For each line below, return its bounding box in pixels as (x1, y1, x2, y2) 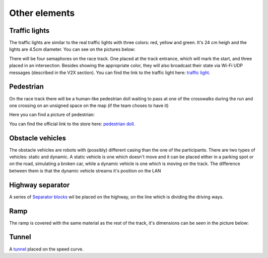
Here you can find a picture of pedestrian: (9, 112, 95, 118)
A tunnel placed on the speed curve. (9, 246, 84, 252)
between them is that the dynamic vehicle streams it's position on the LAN (9, 168, 161, 173)
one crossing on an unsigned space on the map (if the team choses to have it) (9, 102, 169, 108)
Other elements (9, 7, 75, 18)
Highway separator (9, 180, 70, 189)
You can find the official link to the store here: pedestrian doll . (9, 121, 135, 127)
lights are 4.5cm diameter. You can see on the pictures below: (9, 46, 136, 52)
